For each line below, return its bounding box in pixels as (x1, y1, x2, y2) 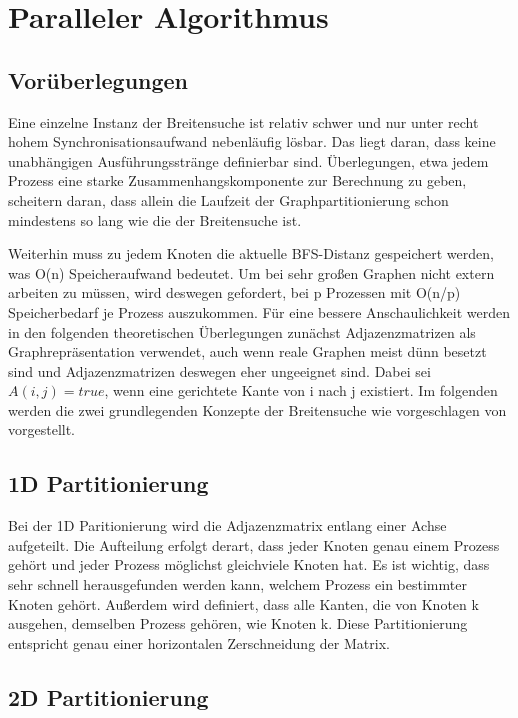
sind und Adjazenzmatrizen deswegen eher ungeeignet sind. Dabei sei (8, 360, 431, 381)
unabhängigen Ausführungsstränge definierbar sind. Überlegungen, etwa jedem (8, 150, 489, 171)
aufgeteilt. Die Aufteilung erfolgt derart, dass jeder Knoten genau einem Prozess (8, 534, 500, 555)
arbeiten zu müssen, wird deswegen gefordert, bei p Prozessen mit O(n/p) (8, 282, 461, 303)
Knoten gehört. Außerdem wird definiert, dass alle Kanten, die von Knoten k (8, 593, 479, 614)
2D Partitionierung (8, 681, 209, 712)
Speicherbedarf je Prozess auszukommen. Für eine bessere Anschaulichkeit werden (8, 301, 511, 322)
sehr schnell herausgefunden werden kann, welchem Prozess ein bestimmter (8, 574, 467, 595)
